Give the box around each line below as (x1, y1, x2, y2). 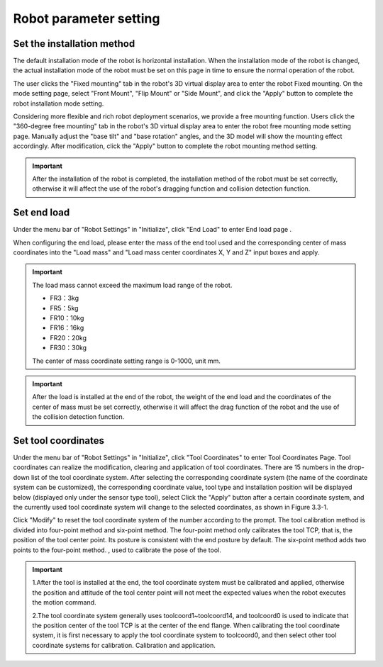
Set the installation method (13, 38, 135, 50)
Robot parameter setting (13, 11, 160, 26)
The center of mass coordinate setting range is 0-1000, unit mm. (32, 357, 221, 365)
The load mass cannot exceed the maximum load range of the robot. (32, 281, 233, 289)
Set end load (13, 206, 70, 219)
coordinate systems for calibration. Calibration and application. (32, 641, 216, 649)
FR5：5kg (50, 303, 79, 312)
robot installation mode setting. (13, 99, 104, 108)
